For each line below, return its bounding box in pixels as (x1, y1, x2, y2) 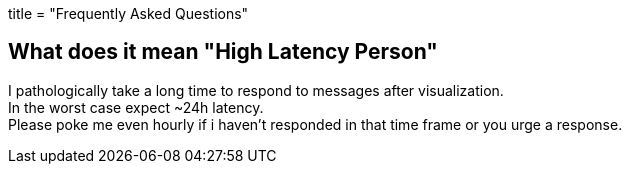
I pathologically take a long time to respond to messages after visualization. (8, 81, 504, 99)
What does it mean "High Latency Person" (8, 39, 438, 65)
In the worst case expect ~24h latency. (8, 98, 264, 116)
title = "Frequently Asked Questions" (8, 5, 249, 22)
